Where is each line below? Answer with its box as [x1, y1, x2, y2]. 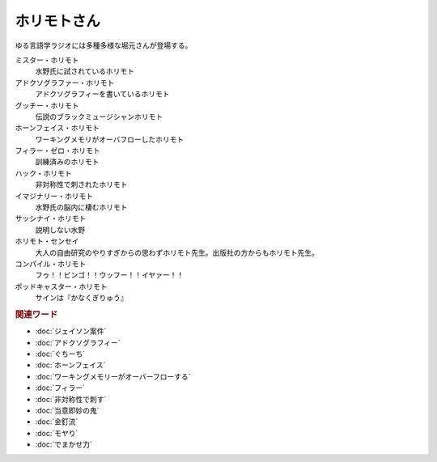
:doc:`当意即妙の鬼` [35, 405, 100, 415]
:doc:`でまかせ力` [35, 439, 93, 449]
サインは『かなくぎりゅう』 [35, 293, 128, 303]
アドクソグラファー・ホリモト [15, 78, 115, 87]
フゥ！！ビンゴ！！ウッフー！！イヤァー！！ [35, 270, 185, 280]
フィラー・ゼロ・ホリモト [15, 146, 100, 155]
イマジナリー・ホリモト [15, 191, 93, 201]
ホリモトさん [15, 12, 101, 30]
